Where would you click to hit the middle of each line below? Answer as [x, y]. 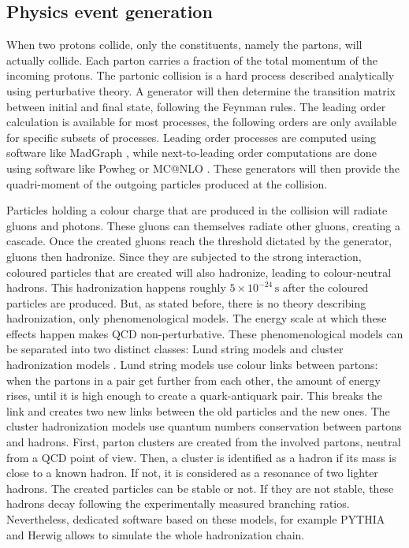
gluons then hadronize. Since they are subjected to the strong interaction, [184, 256]
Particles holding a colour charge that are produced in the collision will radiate [197, 210]
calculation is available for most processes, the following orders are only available [201, 122]
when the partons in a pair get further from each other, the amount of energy [193, 380]
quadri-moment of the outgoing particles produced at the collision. [167, 183]
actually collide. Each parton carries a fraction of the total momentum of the [192, 60]
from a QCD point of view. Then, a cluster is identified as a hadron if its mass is [201, 457]
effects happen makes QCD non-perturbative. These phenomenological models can [205, 333]
